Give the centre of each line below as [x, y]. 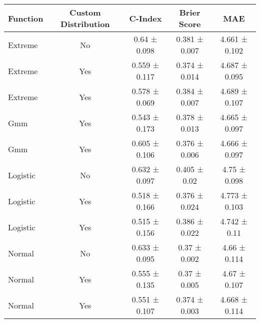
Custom [85, 12]
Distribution [85, 24]
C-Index [145, 18]
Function [26, 18]
